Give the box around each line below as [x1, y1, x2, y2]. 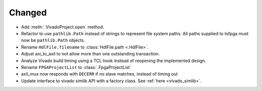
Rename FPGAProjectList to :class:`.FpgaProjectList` [21, 64, 131, 70]
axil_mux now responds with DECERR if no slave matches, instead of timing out [21, 71, 178, 77]
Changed [9, 7, 47, 18]
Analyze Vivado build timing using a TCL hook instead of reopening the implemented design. [21, 58, 206, 64]
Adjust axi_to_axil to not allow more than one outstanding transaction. [21, 51, 160, 57]
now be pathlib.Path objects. [21, 38, 85, 43]
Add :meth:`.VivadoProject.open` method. [21, 24, 104, 30]
